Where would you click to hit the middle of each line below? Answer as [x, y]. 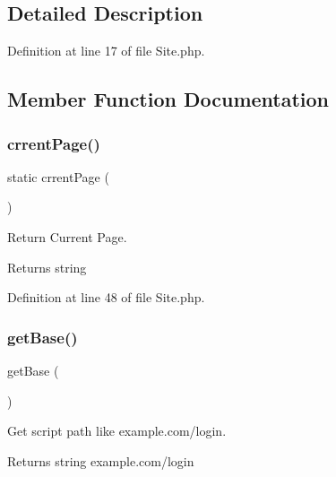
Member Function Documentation [168, 99]
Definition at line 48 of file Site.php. [106, 297]
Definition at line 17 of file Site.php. [106, 51]
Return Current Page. [67, 236]
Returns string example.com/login [101, 460]
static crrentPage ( [58, 176]
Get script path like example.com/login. [117, 431]
